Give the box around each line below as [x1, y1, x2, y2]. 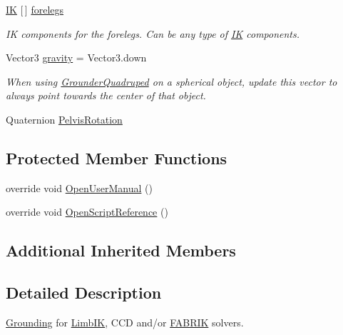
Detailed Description [6, 281, 162, 304]
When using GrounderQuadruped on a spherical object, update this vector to [6, 74, 337, 89]
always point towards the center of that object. [6, 88, 206, 103]
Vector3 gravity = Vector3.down [6, 50, 147, 65]
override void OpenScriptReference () [6, 204, 168, 219]
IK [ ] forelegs [6, 2, 64, 16]
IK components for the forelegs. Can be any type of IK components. [6, 26, 300, 41]
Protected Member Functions [6, 146, 227, 169]
